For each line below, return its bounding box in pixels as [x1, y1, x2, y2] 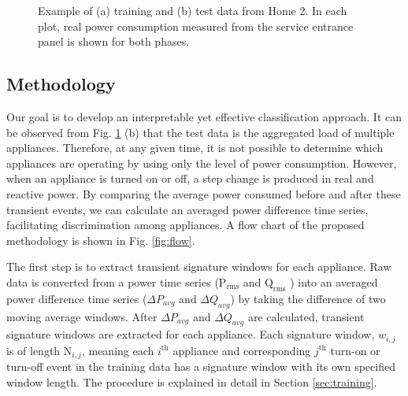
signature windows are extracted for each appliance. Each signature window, [6, 326, 375, 342]
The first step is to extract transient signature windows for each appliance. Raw [6, 258, 391, 275]
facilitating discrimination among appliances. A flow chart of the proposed [6, 217, 365, 233]
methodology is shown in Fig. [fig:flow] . [6, 231, 195, 248]
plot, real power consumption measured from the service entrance [38, 17, 354, 34]
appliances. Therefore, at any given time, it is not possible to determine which [6, 139, 384, 156]
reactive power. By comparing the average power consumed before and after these [6, 185, 401, 202]
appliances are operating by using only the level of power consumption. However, [6, 154, 397, 171]
